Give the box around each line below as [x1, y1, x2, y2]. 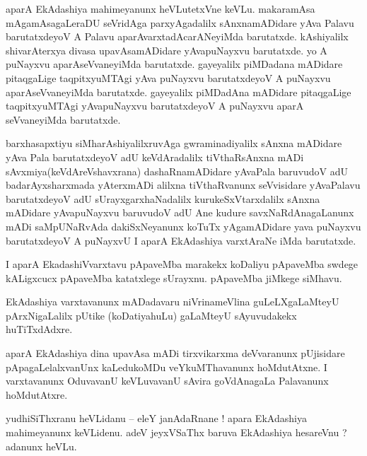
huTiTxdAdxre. [6, 322, 73, 337]
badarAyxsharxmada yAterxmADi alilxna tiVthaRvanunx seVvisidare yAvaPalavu [6, 177, 361, 192]
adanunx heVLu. [6, 438, 77, 453]
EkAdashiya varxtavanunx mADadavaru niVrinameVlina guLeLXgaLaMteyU [6, 294, 339, 309]
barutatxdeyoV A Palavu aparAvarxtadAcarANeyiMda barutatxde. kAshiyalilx [6, 29, 349, 44]
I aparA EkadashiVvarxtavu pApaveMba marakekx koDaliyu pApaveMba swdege [6, 257, 359, 271]
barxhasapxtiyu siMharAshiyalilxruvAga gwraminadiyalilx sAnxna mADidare [6, 136, 342, 151]
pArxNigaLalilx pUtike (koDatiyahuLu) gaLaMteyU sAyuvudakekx [6, 308, 297, 322]
